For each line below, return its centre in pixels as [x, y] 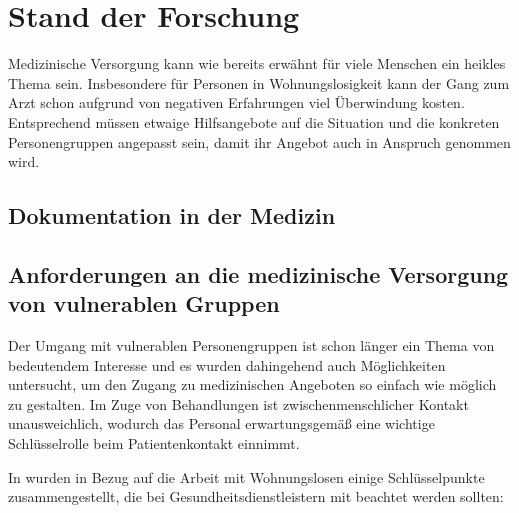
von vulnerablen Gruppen [144, 303]
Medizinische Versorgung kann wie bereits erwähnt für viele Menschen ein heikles [257, 63]
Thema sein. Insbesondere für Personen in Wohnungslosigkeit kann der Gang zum [259, 82]
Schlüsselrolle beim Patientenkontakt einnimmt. [154, 443]
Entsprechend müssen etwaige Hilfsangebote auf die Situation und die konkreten [254, 121]
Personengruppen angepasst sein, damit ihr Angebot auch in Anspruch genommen [259, 141]
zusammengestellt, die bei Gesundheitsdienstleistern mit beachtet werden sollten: [256, 496]
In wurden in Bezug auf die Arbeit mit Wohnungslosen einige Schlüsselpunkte [246, 476]
